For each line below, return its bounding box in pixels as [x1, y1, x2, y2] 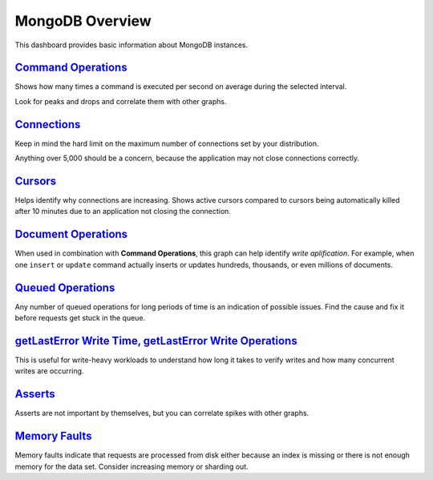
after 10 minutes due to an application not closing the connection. [14, 207, 232, 216]
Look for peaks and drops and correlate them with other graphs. [14, 96, 227, 106]
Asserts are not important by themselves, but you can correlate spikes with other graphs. [14, 409, 310, 418]
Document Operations [14, 228, 128, 241]
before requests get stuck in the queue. [14, 313, 146, 323]
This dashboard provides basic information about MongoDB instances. [14, 40, 249, 50]
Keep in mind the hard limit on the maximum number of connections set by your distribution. [14, 139, 320, 148]
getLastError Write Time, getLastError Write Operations [14, 333, 297, 348]
